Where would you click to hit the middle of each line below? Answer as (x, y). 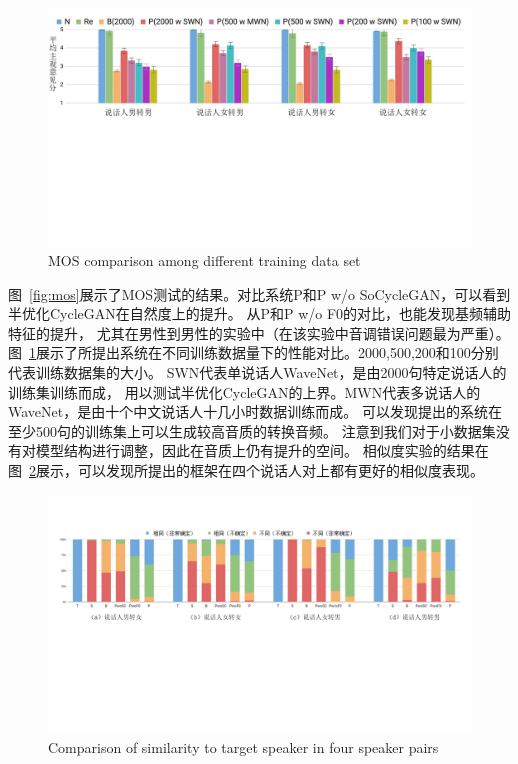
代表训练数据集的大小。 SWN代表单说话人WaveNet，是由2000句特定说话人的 (257, 372)
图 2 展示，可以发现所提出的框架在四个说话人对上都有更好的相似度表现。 (246, 470)
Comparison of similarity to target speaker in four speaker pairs (243, 746)
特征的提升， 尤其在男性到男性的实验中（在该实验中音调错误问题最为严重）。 (259, 332)
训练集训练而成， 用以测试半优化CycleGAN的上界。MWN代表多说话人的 (244, 391)
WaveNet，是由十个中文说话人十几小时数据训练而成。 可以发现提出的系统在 (255, 411)
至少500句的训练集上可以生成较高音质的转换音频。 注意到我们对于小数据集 (252, 430)
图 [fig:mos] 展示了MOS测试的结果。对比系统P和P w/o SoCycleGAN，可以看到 (259, 293)
